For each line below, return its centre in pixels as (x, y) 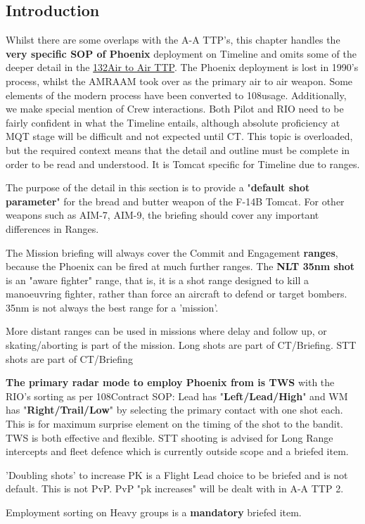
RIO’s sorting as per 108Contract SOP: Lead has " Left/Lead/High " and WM (177, 396)
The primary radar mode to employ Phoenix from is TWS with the (170, 382)
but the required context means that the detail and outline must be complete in (178, 149)
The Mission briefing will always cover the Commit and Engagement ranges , (172, 252)
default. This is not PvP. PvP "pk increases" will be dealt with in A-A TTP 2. (175, 488)
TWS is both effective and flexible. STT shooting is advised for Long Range (169, 437)
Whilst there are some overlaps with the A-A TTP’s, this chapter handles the (173, 40)
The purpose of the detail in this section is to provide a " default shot (158, 187)
